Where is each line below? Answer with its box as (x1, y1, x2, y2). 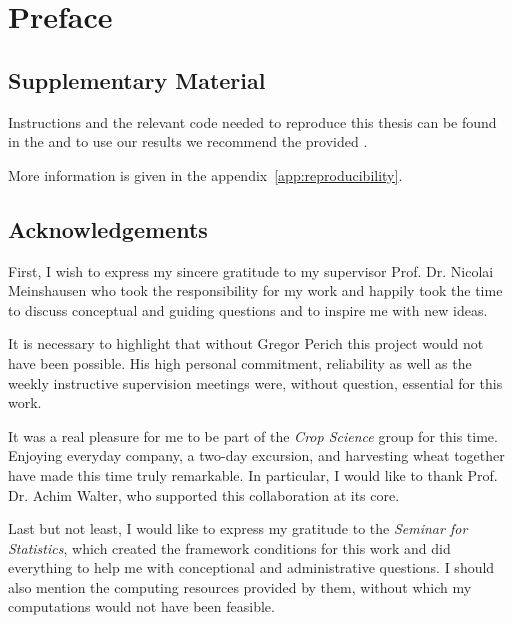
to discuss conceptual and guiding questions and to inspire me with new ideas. (8, 299, 488, 320)
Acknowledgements (8, 213, 208, 244)
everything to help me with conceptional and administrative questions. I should (8, 557, 495, 578)
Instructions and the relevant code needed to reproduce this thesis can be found (8, 111, 497, 132)
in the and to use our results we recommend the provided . (8, 131, 368, 152)
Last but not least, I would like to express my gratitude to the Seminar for (8, 518, 468, 539)
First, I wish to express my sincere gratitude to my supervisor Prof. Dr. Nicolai (8, 260, 494, 281)
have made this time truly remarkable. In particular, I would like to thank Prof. (8, 464, 498, 485)
